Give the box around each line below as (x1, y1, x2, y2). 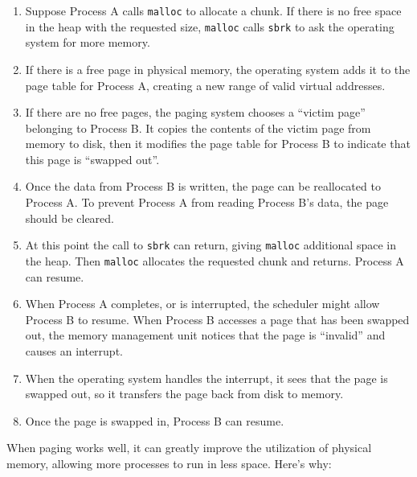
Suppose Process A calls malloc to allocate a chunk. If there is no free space (25, 2, 402, 19)
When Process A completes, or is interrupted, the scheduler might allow (25, 295, 380, 312)
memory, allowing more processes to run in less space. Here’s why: (6, 454, 332, 471)
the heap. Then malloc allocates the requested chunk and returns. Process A (25, 252, 404, 269)
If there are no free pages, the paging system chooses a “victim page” (25, 104, 366, 121)
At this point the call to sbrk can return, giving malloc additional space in (25, 236, 396, 253)
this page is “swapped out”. (25, 150, 160, 167)
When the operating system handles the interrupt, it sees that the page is (25, 369, 388, 386)
